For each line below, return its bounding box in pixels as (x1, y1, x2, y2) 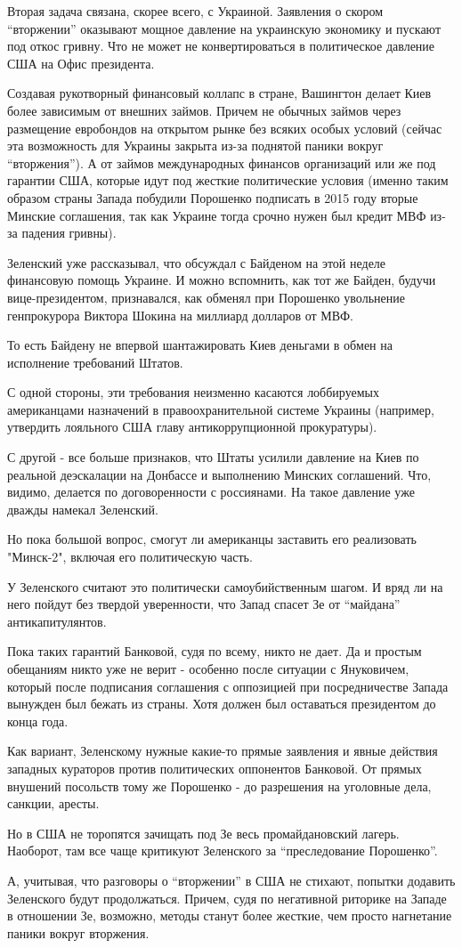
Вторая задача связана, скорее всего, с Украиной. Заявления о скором (7, 2, 384, 20)
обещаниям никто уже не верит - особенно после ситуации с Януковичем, (7, 660, 409, 677)
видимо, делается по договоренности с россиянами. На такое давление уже (7, 482, 415, 501)
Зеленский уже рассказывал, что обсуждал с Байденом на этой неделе (7, 253, 386, 271)
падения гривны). (21, 223, 117, 242)
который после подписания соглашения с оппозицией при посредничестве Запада (7, 677, 449, 695)
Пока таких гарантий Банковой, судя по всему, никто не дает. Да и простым (7, 642, 422, 660)
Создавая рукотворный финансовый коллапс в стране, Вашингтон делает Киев (7, 84, 432, 102)
